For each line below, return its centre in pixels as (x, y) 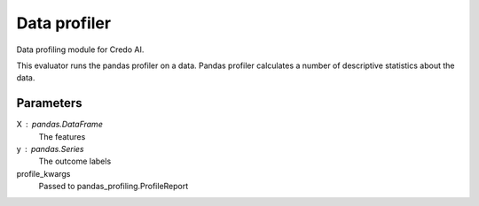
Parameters (49, 103)
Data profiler (63, 23)
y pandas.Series (50, 149)
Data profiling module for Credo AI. (80, 50)
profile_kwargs (43, 173)
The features (62, 136)
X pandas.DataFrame (60, 125)
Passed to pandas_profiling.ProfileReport (114, 187)
